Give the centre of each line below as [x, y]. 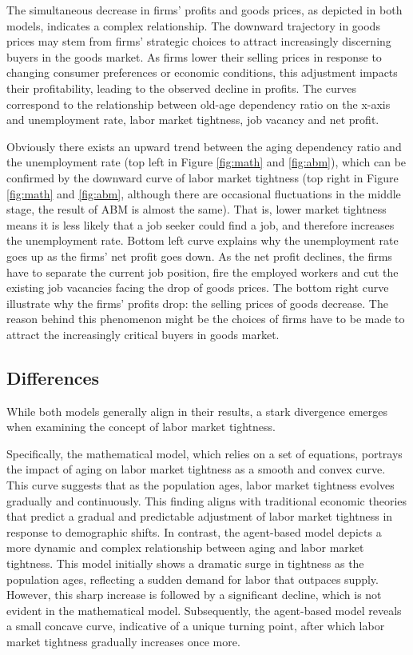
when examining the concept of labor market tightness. [141, 427]
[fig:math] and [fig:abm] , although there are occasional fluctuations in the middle [204, 193]
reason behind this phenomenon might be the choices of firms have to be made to [206, 319]
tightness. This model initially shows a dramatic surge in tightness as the [185, 563]
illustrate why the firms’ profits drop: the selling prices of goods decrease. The [197, 303]
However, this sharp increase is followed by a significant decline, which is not [194, 595]
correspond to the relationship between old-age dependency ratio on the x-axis [199, 104]
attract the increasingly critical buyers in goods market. [143, 334]
